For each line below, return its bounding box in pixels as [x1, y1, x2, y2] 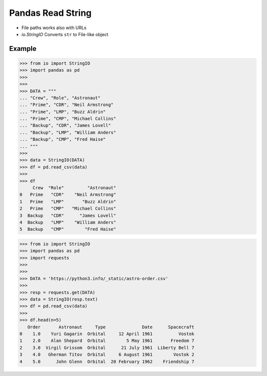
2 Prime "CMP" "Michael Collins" [19, 206, 116, 211]
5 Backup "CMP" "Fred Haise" [19, 226, 116, 232]
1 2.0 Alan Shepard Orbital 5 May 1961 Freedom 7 [19, 338, 195, 343]
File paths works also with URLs [21, 25, 87, 31]
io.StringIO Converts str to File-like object [21, 31, 109, 37]
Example [9, 44, 37, 53]
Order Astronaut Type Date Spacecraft [27, 324, 195, 330]
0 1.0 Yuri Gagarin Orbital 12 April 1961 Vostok [19, 331, 195, 336]
